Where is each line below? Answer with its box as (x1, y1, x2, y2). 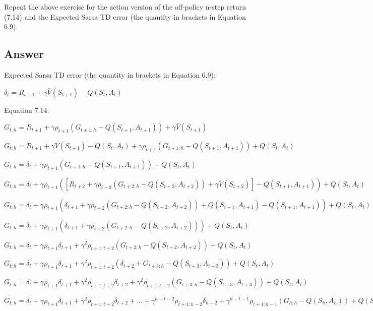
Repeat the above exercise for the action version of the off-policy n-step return (4, 2, 246, 12)
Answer (4, 46, 44, 61)
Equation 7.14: (4, 104, 49, 115)
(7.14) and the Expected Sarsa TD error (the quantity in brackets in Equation (4, 11, 246, 22)
